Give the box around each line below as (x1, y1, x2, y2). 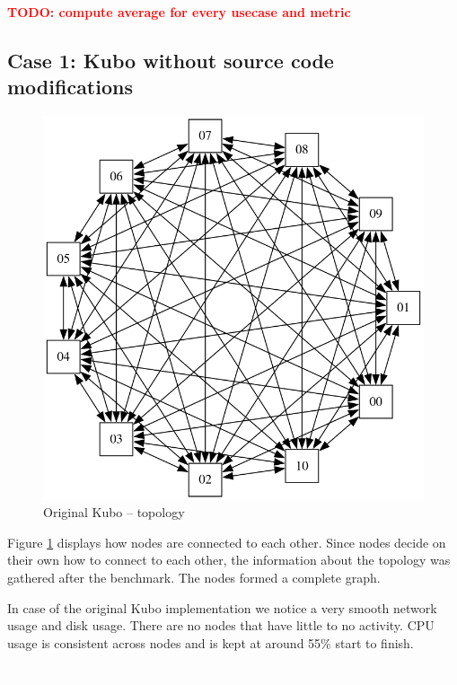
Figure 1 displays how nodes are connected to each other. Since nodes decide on (7, 532, 446, 551)
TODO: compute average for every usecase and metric (7, 3, 351, 21)
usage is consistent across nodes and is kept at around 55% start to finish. (7, 633, 414, 652)
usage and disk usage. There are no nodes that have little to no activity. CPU (7, 616, 435, 635)
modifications (7, 73, 133, 101)
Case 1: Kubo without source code (7, 46, 334, 74)
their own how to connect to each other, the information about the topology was (7, 550, 451, 569)
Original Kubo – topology (43, 503, 185, 522)
